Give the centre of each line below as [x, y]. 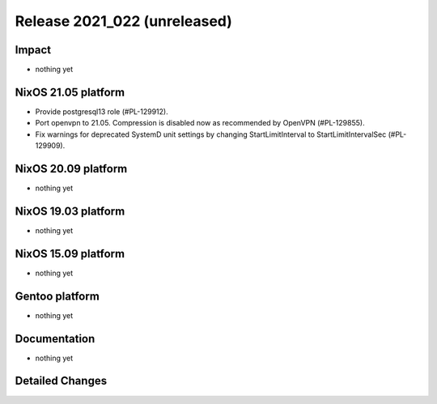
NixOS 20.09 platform [71, 169]
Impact [33, 50]
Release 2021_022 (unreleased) [123, 21]
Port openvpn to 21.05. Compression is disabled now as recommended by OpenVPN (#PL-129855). [200, 123]
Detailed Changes [61, 381]
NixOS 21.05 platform [70, 92]
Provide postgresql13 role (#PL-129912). [102, 111]
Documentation [55, 339]
